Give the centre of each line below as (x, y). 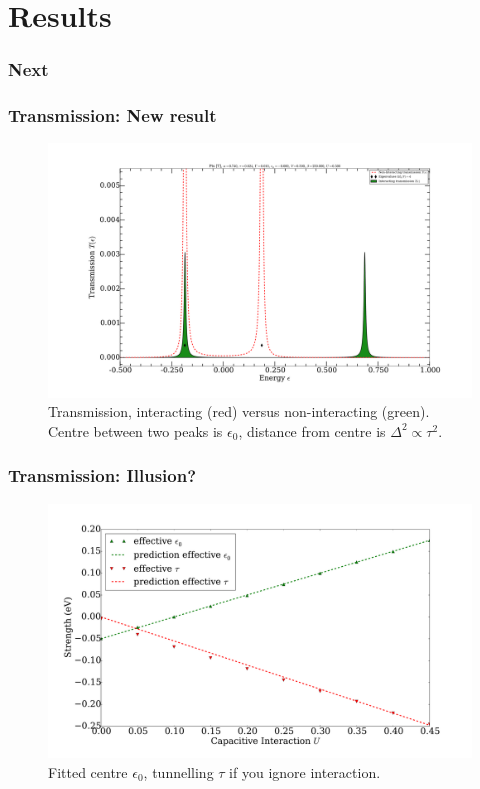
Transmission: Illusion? (102, 475)
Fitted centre (88, 771)
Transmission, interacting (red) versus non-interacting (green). (239, 411)
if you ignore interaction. (305, 771)
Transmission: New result (112, 115)
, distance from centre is (312, 430)
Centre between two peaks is (135, 430)
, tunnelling (178, 771)
